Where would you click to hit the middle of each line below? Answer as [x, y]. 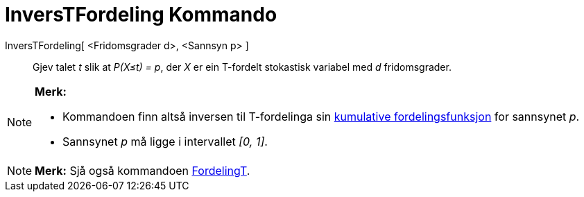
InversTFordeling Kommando [141, 15]
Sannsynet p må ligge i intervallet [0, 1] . [165, 141]
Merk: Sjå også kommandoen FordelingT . [143, 170]
